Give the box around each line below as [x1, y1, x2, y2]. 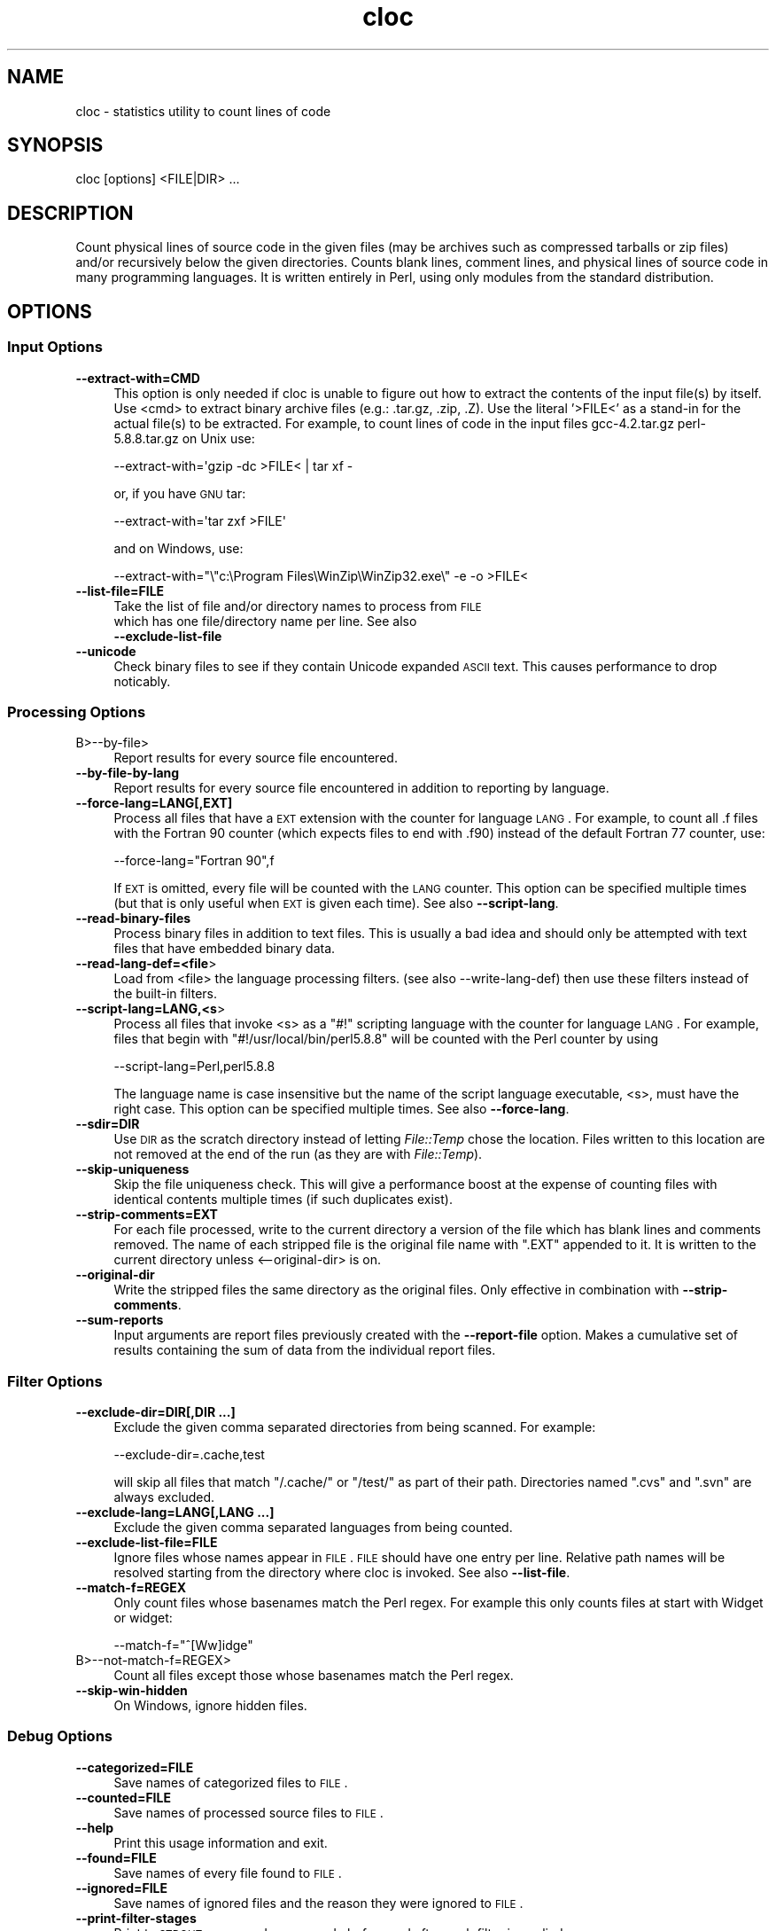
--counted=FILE [75, 1789, 171, 1805]
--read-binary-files [75, 911, 191, 926]
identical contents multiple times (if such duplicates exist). [113, 1192, 453, 1208]
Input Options [7, 338, 103, 356]
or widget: [113, 1610, 173, 1625]
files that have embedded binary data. [113, 941, 336, 957]
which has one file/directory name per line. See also [113, 613, 417, 629]
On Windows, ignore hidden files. [113, 1698, 307, 1713]
